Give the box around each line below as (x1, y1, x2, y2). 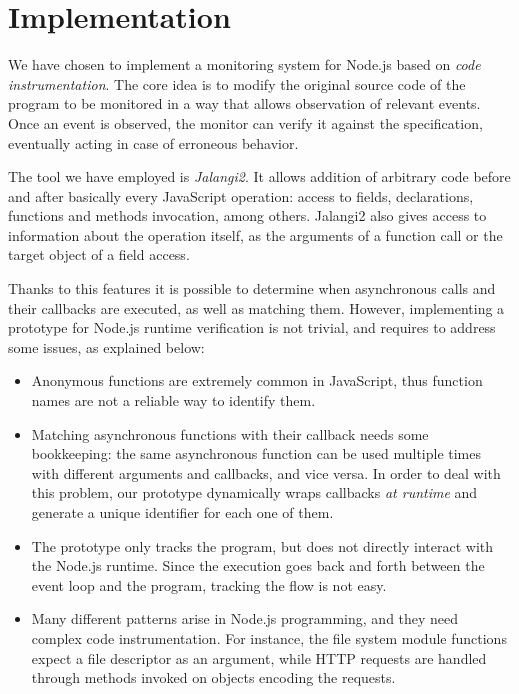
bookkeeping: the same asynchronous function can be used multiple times (31, 443, 481, 464)
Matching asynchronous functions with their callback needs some (31, 423, 429, 444)
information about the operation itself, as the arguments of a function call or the (8, 224, 503, 245)
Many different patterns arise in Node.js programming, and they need (31, 608, 459, 629)
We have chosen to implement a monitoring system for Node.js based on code (8, 54, 481, 75)
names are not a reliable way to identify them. (31, 390, 316, 411)
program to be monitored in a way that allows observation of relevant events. (8, 93, 481, 114)
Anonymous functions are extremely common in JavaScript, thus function (31, 370, 483, 391)
